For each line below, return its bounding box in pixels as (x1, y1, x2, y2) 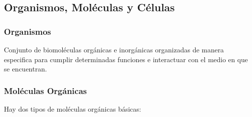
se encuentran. (4, 64, 47, 74)
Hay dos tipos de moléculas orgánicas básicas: (4, 104, 141, 114)
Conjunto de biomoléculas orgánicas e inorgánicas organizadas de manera (4, 45, 224, 54)
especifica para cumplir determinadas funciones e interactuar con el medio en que (4, 54, 248, 64)
